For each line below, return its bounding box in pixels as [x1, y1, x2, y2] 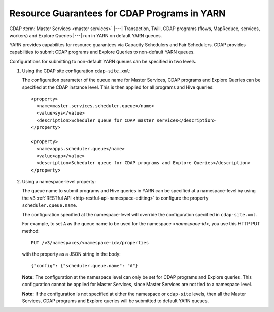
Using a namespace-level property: [22, 178, 96, 184]
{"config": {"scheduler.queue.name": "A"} [31, 263, 139, 269]
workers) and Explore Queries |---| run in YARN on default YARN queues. [9, 32, 162, 38]
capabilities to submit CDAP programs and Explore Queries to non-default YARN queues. [9, 49, 195, 55]
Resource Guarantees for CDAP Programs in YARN [9, 8, 226, 19]
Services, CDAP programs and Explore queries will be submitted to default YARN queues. [22, 298, 209, 304]
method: [22, 228, 40, 234]
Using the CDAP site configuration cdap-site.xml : [22, 68, 131, 74]
